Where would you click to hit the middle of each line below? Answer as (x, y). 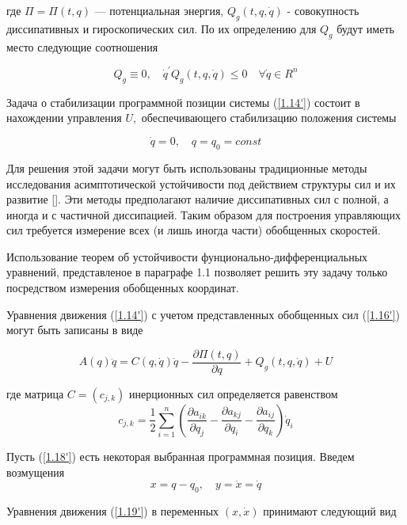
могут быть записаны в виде (75, 330)
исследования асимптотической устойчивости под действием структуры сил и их (201, 183)
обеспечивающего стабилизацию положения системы (269, 118)
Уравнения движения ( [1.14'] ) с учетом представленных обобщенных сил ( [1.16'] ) (203, 314)
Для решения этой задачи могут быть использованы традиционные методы (187, 167)
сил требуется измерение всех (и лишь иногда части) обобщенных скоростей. (194, 230)
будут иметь (365, 28)
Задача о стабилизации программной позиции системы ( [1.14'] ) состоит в (183, 102)
